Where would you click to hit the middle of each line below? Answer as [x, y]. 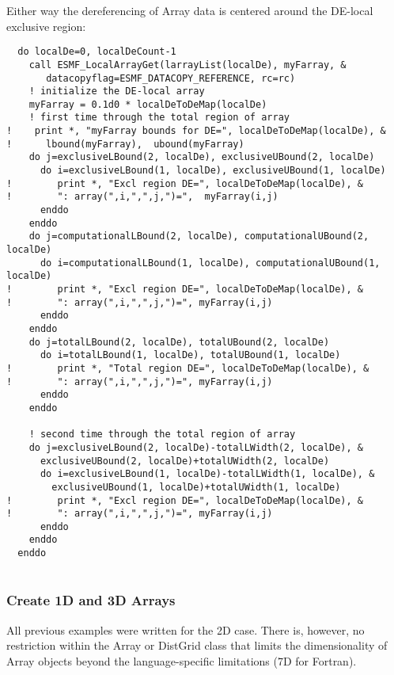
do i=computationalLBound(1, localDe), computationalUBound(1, [210, 263]
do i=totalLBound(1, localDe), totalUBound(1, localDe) [190, 355]
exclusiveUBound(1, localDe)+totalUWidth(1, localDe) [196, 487]
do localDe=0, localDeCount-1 [97, 52]
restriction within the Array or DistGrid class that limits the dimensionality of [197, 645]
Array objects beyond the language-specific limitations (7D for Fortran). [182, 660]
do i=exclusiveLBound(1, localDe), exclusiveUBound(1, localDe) [213, 171]
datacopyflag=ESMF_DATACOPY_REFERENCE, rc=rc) [171, 78]
